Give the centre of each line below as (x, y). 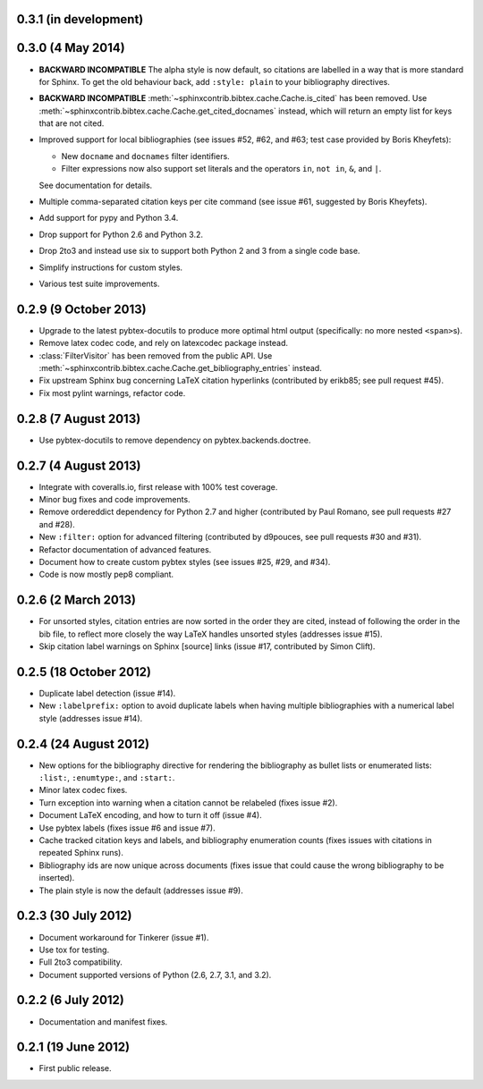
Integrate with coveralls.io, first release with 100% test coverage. (158, 486)
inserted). (57, 878)
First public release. (75, 1068)
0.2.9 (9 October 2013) (81, 309)
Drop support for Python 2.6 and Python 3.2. (121, 234)
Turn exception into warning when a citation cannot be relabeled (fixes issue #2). (188, 802)
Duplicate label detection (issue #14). (107, 693)
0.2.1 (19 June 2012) (73, 1047)
